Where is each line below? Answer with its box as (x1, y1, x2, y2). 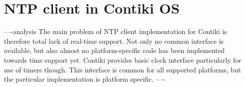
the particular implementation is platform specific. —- (4, 74, 165, 84)
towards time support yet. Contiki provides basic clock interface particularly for (4, 54, 242, 65)
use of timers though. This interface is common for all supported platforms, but (4, 64, 241, 74)
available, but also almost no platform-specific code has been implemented (4, 45, 225, 55)
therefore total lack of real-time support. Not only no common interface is (4, 35, 224, 46)
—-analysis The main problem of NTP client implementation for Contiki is (4, 26, 227, 36)
